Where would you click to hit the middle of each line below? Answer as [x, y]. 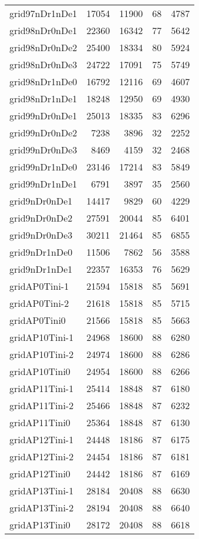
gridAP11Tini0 [40, 422]
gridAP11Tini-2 [42, 405]
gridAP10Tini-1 [42, 337]
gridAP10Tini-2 [42, 354]
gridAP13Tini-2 [42, 508]
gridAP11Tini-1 [42, 388]
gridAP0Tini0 [38, 320]
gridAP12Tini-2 [42, 456]
